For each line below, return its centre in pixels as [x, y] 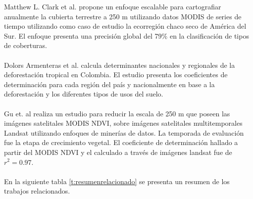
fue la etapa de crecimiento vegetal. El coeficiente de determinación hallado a [121, 142]
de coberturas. [25, 45]
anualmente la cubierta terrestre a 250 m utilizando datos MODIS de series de [123, 16]
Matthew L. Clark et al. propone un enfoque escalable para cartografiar [113, 6]
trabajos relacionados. [37, 191]
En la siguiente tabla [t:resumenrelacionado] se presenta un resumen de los [117, 181]
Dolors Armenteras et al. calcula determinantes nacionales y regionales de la [120, 65]
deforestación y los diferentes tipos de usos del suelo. [84, 94]
